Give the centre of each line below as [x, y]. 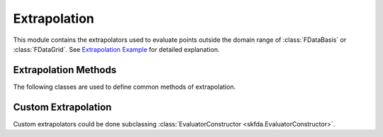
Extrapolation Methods [65, 70]
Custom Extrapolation [62, 107]
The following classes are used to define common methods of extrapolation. [124, 87]
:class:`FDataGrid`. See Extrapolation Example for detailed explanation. [116, 49]
